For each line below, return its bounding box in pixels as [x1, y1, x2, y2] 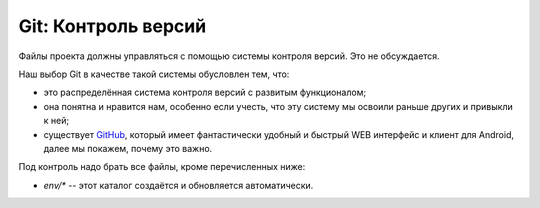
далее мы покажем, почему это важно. [43, 142, 213, 154]
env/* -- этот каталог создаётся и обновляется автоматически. [43, 179, 314, 191]
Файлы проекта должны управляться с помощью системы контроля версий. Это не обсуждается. [18, 50, 440, 62]
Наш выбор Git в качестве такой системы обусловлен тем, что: [18, 68, 290, 80]
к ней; [43, 115, 70, 127]
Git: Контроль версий [18, 15, 207, 37]
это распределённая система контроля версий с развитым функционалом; [43, 86, 367, 99]
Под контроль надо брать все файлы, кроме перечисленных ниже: [18, 161, 306, 173]
